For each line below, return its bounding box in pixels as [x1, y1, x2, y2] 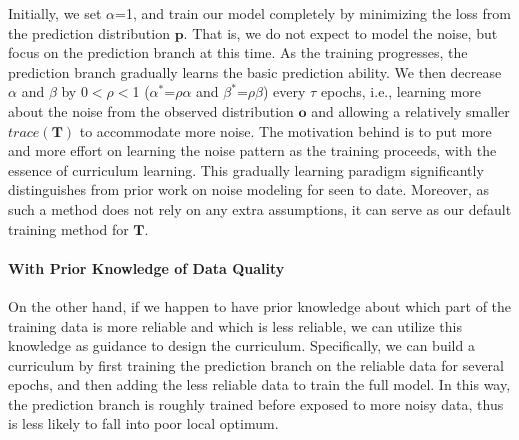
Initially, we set [8, 3, 102, 23]
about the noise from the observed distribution [8, 100, 294, 121]
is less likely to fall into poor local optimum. [8, 413, 279, 434]
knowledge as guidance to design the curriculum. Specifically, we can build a [8, 335, 475, 356]
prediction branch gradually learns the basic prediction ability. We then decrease [8, 61, 502, 82]
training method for [8, 218, 129, 239]
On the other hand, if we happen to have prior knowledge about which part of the [8, 295, 512, 316]
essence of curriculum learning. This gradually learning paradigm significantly [8, 159, 484, 180]
